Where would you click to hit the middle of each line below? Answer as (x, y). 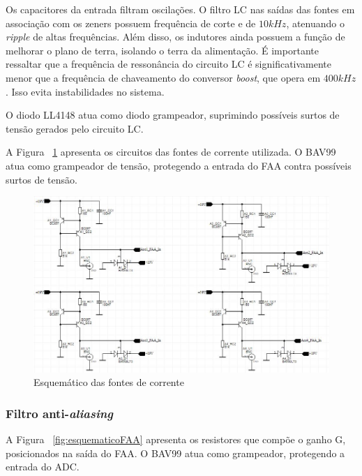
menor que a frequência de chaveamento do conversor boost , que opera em (163, 77)
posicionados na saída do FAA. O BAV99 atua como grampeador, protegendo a (175, 453)
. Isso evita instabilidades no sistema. (85, 91)
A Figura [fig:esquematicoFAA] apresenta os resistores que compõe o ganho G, (176, 439)
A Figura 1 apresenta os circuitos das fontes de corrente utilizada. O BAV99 (171, 152)
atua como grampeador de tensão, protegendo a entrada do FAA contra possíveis (179, 165)
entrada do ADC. (43, 467)
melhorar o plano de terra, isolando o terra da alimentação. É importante (162, 50)
